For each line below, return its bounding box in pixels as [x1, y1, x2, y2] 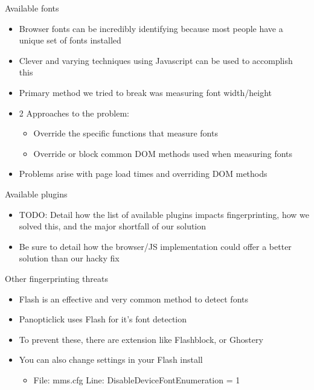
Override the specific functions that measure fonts [33, 127, 218, 139]
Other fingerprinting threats [5, 272, 108, 284]
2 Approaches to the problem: [19, 106, 129, 119]
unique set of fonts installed [19, 34, 121, 46]
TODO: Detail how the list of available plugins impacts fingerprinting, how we [19, 208, 310, 220]
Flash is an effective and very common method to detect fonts [19, 292, 248, 305]
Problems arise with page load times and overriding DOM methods [19, 167, 268, 180]
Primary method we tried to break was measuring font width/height [19, 86, 272, 98]
